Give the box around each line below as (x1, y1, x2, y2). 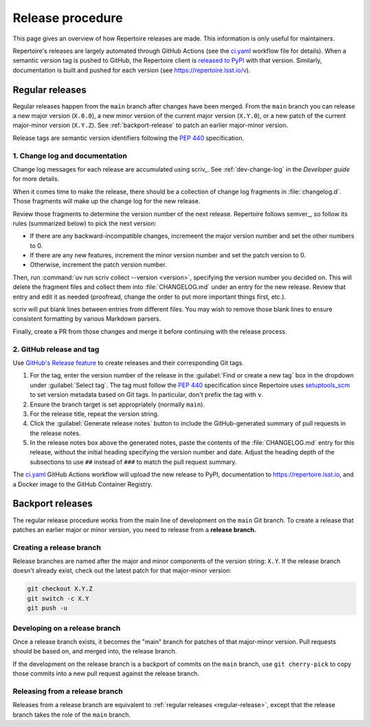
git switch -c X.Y (27, 595, 89, 602)
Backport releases (12, 498, 93, 509)
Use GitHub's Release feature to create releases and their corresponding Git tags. (12, 358, 244, 367)
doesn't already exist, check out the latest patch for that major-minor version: (12, 566, 232, 575)
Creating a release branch (12, 542, 101, 552)
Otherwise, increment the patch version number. (30, 261, 168, 269)
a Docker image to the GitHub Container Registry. (12, 480, 153, 488)
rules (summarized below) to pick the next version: (12, 219, 157, 227)
